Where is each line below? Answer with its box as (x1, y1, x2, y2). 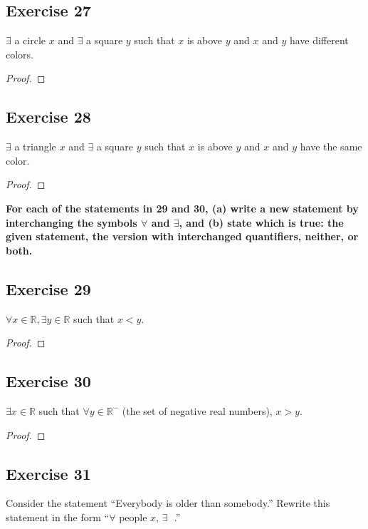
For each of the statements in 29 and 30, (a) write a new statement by (6, 200, 359, 215)
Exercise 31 (6, 462, 91, 484)
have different (289, 33, 349, 48)
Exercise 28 (6, 106, 91, 128)
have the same (300, 139, 362, 154)
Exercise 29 (6, 277, 91, 299)
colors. (6, 46, 34, 61)
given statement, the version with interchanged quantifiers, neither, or (6, 229, 359, 244)
